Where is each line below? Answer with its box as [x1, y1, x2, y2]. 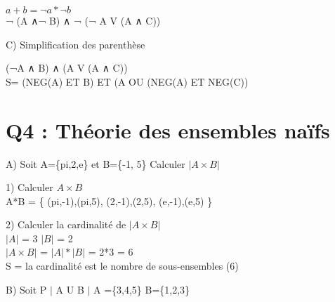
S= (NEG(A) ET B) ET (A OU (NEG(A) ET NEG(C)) [6, 74, 249, 88]
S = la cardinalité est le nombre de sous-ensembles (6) [6, 258, 239, 273]
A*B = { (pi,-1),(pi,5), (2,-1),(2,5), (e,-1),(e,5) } [6, 193, 213, 208]
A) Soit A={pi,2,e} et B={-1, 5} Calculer [6, 156, 185, 171]
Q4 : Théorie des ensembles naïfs [6, 115, 330, 144]
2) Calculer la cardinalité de [6, 217, 126, 232]
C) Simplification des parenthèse [6, 37, 145, 51]
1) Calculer [6, 180, 53, 195]
